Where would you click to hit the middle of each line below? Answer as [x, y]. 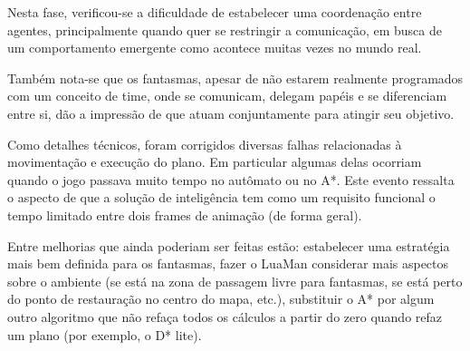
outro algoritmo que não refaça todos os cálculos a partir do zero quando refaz [225, 316]
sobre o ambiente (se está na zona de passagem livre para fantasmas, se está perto [235, 281]
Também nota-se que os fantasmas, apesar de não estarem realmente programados [235, 78]
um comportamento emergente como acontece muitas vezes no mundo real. [215, 48]
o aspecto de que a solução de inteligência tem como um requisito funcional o [221, 197]
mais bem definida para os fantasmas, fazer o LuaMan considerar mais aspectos [228, 263]
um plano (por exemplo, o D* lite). [105, 334]
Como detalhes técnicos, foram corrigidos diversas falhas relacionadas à [205, 144]
